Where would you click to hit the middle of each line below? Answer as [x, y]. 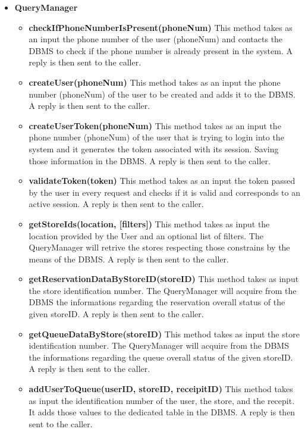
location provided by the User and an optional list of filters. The [146, 235]
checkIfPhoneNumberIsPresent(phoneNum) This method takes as [161, 27]
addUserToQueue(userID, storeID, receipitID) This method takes [161, 389]
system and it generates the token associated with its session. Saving [154, 148]
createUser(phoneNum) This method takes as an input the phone [155, 82]
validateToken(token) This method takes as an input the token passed [162, 181]
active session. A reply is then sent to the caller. [116, 204]
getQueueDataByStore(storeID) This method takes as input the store [164, 334]
